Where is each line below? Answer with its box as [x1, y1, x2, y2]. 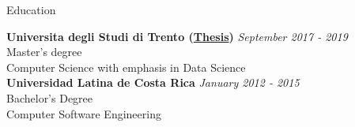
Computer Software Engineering [6, 105, 161, 121]
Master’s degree [6, 43, 82, 60]
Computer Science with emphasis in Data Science [6, 58, 246, 75]
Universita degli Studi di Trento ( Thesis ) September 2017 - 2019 [6, 28, 348, 44]
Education [6, 2, 56, 17]
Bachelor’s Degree [6, 89, 93, 106]
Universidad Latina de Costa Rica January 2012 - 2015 [6, 74, 300, 91]
